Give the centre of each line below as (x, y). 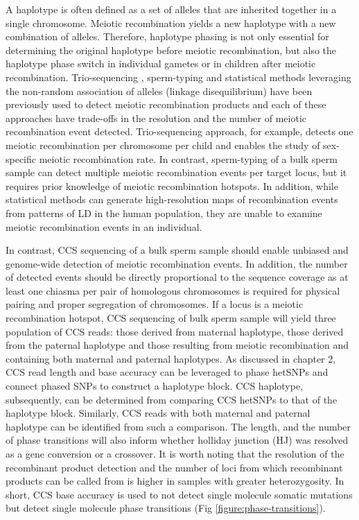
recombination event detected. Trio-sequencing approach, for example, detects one (179, 131)
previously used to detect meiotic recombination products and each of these (166, 104)
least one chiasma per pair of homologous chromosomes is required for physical (173, 290)
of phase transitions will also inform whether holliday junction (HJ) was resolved (177, 440)
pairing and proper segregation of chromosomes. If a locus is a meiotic (155, 304)
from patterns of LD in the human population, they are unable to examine (164, 213)
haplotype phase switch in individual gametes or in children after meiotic (161, 63)
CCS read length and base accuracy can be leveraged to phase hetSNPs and (167, 372)
